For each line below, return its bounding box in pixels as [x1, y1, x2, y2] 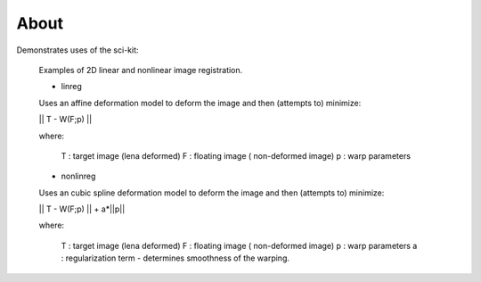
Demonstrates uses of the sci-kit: [16, 45, 139, 55]
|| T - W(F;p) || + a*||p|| [38, 203, 126, 214]
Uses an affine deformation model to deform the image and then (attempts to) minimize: [38, 97, 362, 108]
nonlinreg [61, 170, 96, 182]
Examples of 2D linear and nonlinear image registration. [38, 64, 243, 75]
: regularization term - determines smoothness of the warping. [61, 253, 289, 263]
